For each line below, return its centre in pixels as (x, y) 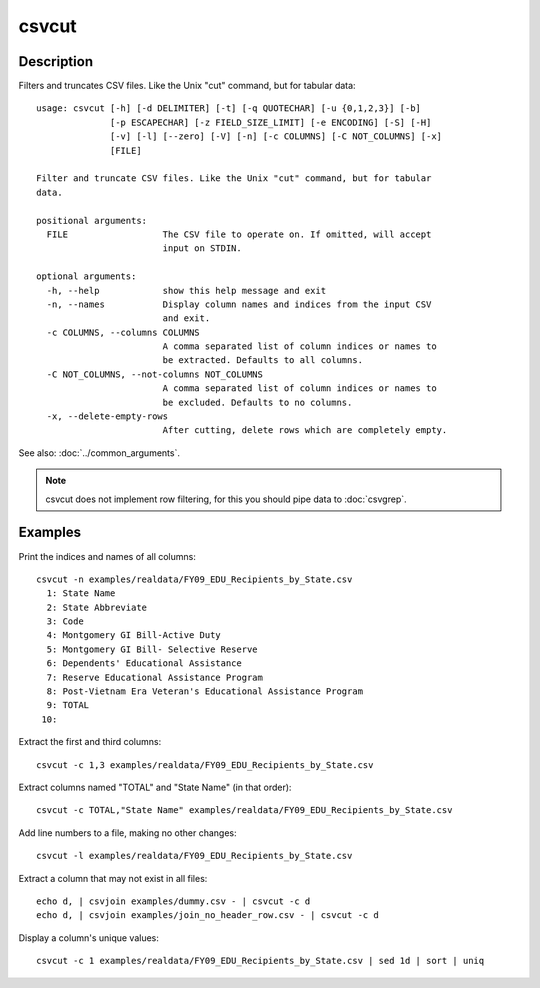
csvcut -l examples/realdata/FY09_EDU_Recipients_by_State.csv (194, 856)
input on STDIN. (202, 248)
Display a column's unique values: (89, 937)
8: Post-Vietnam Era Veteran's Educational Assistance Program (205, 691)
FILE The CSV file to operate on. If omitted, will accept (239, 234)
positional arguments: (92, 220)
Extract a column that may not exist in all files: (113, 878)
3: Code (65, 621)
